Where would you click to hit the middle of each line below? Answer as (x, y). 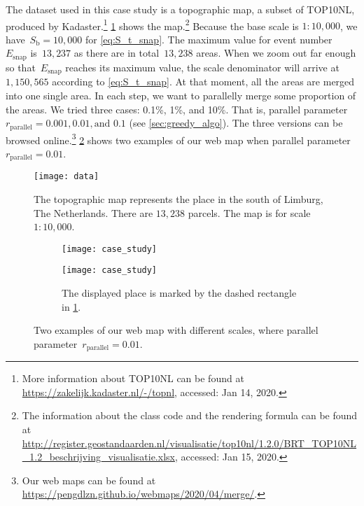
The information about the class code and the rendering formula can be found (190, 415)
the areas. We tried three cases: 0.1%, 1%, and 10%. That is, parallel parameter (177, 109)
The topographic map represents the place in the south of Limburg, (178, 198)
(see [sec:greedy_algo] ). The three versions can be (236, 123)
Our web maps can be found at (89, 480)
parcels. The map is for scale (249, 212)
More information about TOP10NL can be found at (133, 378)
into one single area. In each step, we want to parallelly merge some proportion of (181, 95)
